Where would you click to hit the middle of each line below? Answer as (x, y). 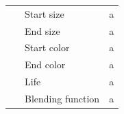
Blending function (62, 98)
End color (45, 65)
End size (42, 30)
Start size (45, 13)
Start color (47, 47)
